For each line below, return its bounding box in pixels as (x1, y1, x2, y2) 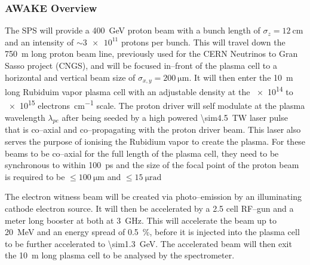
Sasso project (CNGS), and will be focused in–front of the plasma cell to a (5, 59, 277, 71)
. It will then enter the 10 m (189, 71, 293, 83)
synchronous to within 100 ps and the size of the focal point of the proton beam (5, 159, 299, 171)
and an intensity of (5, 35, 74, 48)
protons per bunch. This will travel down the (121, 35, 286, 48)
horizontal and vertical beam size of (5, 71, 136, 83)
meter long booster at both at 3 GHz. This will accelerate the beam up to (5, 214, 277, 226)
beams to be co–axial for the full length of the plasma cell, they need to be (5, 147, 279, 159)
